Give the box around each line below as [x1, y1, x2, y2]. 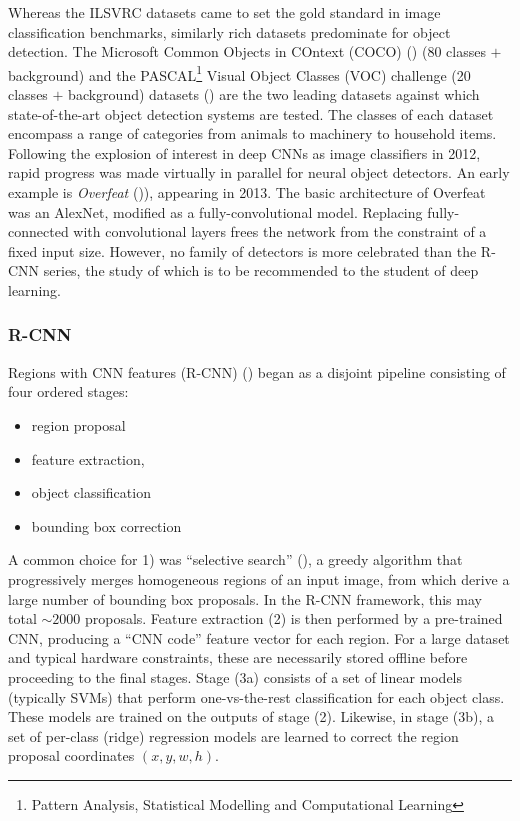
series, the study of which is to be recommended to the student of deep [43, 260, 479, 281]
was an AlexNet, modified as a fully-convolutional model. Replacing [8, 201, 423, 222]
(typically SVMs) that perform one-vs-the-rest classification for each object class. [8, 686, 505, 707]
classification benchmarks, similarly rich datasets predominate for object [8, 21, 451, 42]
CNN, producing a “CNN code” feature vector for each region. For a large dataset [8, 627, 510, 648]
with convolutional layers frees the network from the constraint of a [73, 221, 487, 242]
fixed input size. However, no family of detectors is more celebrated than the [8, 240, 477, 261]
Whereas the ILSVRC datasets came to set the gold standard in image [8, 2, 441, 22]
